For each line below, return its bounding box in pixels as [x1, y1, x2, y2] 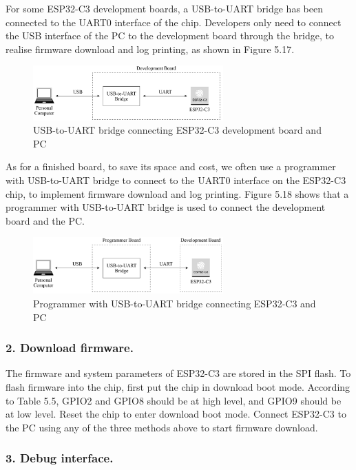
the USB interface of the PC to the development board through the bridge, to [6, 28, 334, 43]
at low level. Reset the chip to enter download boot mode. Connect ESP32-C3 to [6, 407, 346, 421]
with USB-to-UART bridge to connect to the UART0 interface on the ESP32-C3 [6, 173, 346, 187]
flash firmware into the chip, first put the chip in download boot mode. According [6, 380, 350, 394]
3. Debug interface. [6, 449, 114, 467]
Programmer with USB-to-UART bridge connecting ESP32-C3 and [33, 296, 316, 311]
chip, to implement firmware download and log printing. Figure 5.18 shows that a [6, 186, 349, 201]
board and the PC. [6, 213, 85, 227]
